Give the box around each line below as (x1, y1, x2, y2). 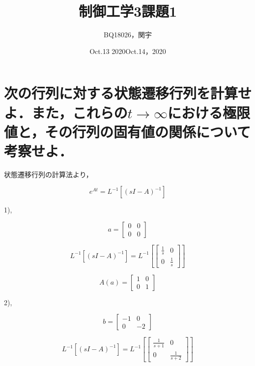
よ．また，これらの (4, 102, 128, 122)
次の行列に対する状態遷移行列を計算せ (4, 83, 252, 103)
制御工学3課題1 (78, 1, 177, 21)
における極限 (168, 102, 251, 122)
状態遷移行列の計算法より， (4, 169, 93, 179)
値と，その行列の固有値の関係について (4, 121, 251, 141)
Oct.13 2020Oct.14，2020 (89, 46, 166, 56)
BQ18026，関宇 (104, 29, 152, 40)
